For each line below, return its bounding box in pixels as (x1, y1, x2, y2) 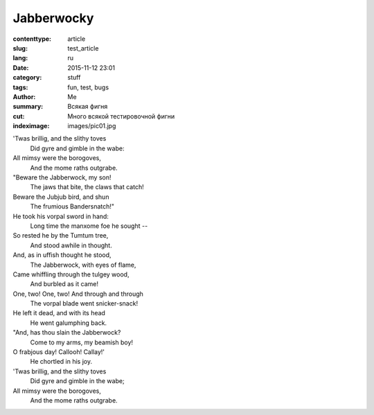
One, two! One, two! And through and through (12, 290, 143, 298)
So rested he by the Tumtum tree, (12, 231, 109, 240)
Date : (12, 63, 29, 72)
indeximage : (12, 122, 50, 130)
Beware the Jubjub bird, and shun (12, 193, 109, 201)
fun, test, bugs (67, 83, 109, 91)
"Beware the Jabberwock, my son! (12, 173, 112, 182)
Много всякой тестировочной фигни (67, 112, 175, 121)
